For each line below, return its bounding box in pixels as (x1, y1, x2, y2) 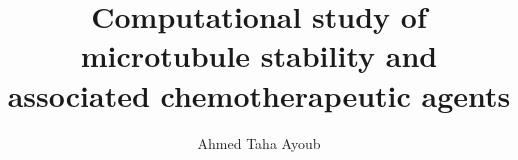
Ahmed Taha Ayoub (197, 132, 321, 153)
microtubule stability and (80, 35, 438, 76)
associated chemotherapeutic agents (7, 74, 511, 115)
